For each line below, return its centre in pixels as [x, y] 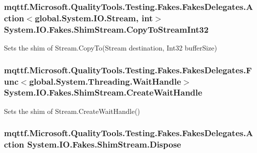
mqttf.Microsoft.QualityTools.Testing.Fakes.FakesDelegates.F [128, 70]
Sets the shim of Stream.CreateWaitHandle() [72, 111]
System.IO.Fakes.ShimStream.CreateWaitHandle [103, 92]
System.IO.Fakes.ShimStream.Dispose [104, 144]
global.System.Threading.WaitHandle [105, 81]
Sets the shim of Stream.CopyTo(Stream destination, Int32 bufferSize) [111, 48]
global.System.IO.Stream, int [94, 18]
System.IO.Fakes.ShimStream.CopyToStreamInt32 [106, 29]
